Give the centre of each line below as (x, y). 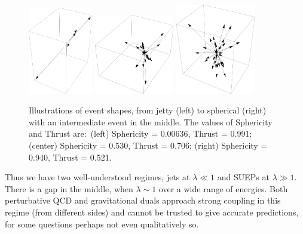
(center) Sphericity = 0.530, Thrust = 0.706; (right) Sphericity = (148, 145)
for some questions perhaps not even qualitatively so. (102, 224)
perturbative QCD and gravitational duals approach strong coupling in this (143, 200)
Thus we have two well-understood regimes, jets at (97, 177)
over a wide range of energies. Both (223, 188)
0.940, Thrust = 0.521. (70, 157)
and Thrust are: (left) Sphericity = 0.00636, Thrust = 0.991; (140, 133)
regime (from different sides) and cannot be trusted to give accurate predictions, (152, 212)
